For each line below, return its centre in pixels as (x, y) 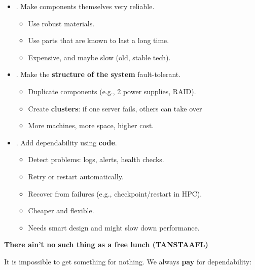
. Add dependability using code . (66, 142)
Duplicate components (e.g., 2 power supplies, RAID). (112, 91)
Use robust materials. (61, 23)
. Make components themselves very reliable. (85, 6)
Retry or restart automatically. (76, 176)
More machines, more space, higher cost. (91, 125)
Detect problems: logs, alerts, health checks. (96, 159)
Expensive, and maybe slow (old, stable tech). (99, 57)
